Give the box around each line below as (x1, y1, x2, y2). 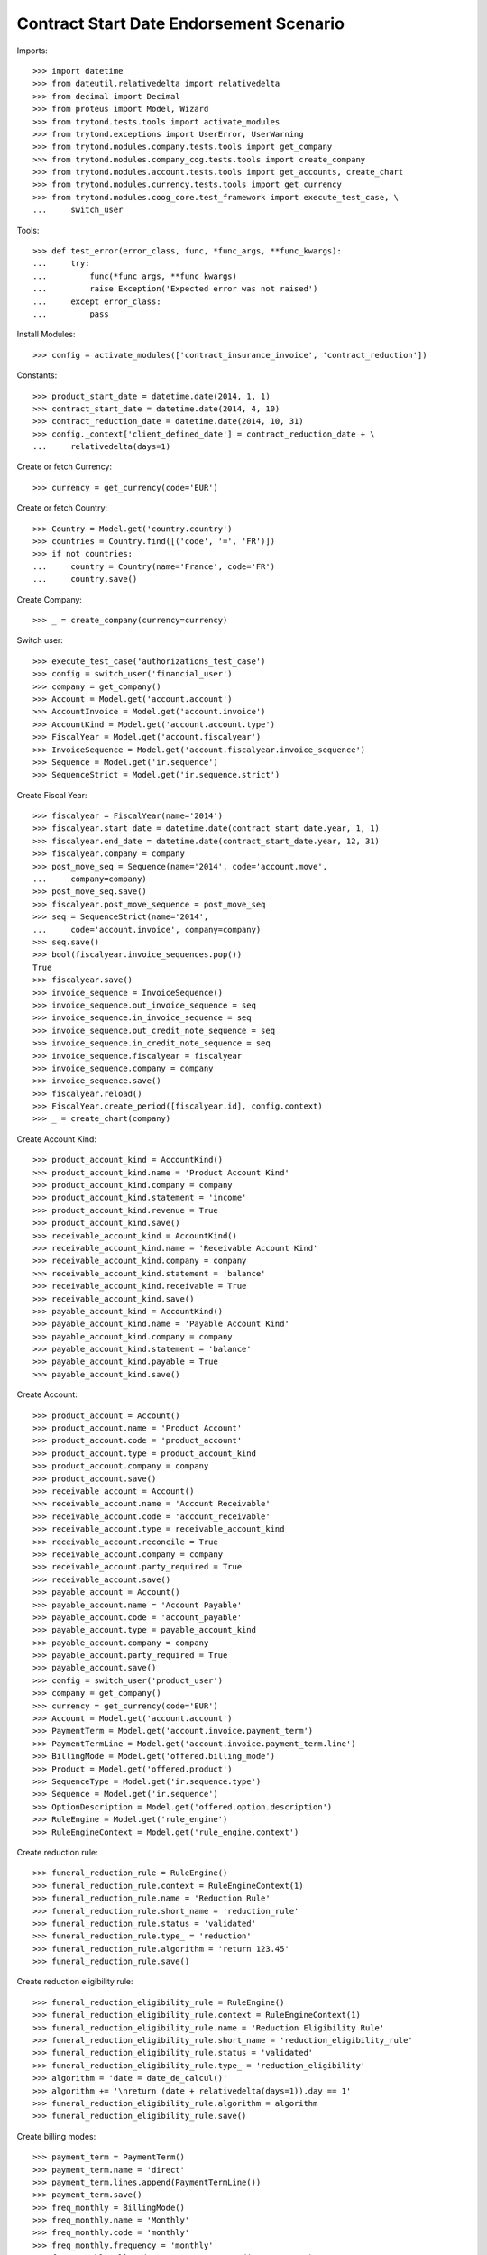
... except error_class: (32, 296, 161, 307)
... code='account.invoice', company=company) (32, 925, 262, 934)
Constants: (16, 370, 58, 381)
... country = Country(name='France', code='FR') (32, 561, 275, 572)
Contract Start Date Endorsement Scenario (16, 14, 345, 33)
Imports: (16, 45, 49, 56)
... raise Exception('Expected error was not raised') (32, 284, 318, 294)
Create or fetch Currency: (16, 461, 113, 473)
